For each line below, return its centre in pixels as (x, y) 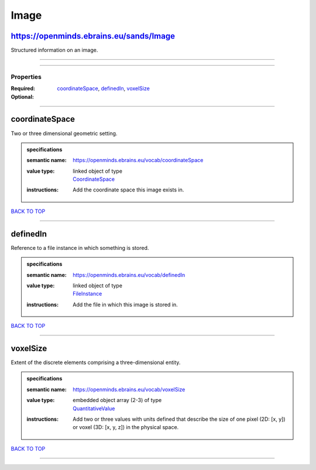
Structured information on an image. (54, 50)
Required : (23, 88)
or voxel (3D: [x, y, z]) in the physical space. (126, 427)
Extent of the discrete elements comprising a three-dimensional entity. (96, 362)
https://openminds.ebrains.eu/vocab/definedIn (129, 275)
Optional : (23, 97)
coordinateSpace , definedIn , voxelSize (104, 88)
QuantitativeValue (94, 408)
